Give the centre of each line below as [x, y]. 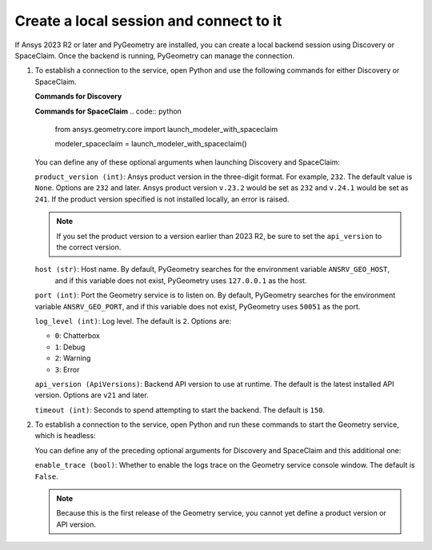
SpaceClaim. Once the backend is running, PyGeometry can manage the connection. [155, 55]
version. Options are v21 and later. [92, 395]
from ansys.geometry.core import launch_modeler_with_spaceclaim [166, 129]
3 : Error [67, 369]
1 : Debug [70, 347]
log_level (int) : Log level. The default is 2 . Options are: [133, 321]
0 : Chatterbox [77, 336]
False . [47, 476]
